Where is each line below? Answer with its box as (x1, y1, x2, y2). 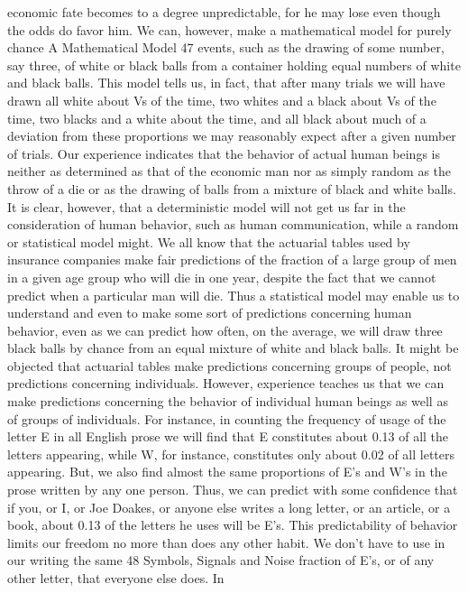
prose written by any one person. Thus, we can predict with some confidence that (7, 480, 458, 499)
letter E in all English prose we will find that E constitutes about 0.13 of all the (7, 427, 449, 446)
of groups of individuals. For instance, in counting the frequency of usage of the (7, 409, 446, 428)
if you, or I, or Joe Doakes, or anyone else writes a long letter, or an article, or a (7, 497, 451, 516)
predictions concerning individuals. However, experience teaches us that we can (7, 374, 445, 393)
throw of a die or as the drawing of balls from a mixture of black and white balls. (7, 179, 456, 198)
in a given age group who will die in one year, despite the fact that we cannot (7, 267, 436, 286)
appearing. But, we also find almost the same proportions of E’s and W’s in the (7, 462, 447, 481)
